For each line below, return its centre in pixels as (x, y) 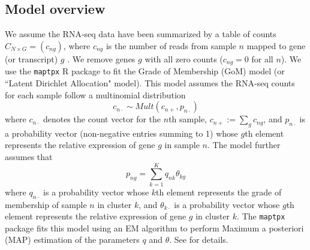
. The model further (244, 145)
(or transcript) (31, 58)
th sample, (188, 119)
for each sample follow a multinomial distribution (95, 94)
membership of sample (46, 204)
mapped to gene (276, 45)
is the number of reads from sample (171, 45)
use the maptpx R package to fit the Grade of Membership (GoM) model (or (145, 71)
